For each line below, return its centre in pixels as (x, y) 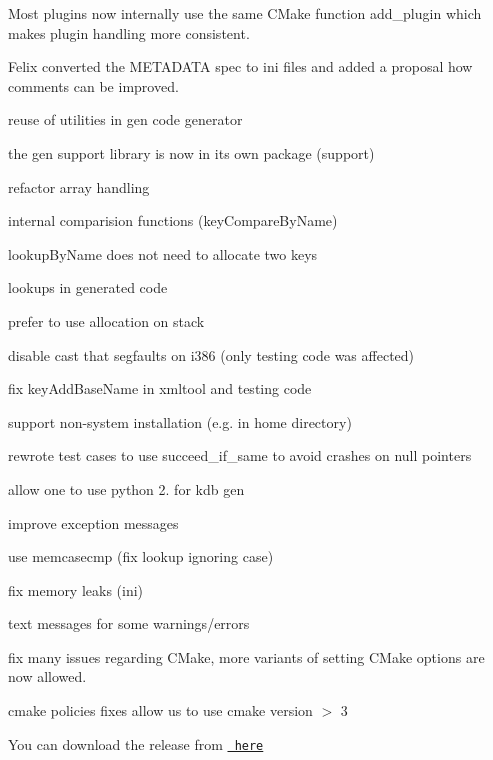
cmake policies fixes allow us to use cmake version (160, 710)
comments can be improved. (93, 85)
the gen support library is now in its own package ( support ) (191, 152)
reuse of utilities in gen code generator (125, 119)
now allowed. (47, 676)
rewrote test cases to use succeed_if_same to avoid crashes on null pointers (240, 455)
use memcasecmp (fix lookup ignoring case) (141, 556)
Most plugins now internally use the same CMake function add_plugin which (245, 13)
